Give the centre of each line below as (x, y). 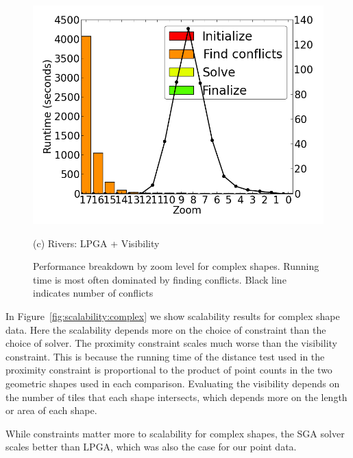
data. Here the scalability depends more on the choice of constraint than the (166, 329)
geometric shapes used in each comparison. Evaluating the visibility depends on (173, 383)
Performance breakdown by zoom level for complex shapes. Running (176, 266)
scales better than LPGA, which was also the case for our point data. (151, 447)
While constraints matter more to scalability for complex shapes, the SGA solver (175, 433)
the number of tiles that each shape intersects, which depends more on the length (176, 397)
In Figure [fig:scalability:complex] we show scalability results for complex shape (173, 316)
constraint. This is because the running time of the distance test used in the (165, 356)
